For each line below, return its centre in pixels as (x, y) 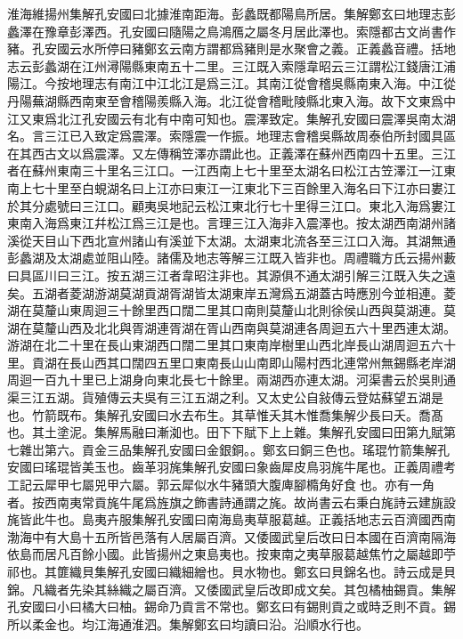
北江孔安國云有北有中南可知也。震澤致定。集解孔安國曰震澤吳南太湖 (256, 118)
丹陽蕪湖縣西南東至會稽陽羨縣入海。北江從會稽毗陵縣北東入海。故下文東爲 (225, 100)
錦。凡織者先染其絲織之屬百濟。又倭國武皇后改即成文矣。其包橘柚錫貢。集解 (231, 589)
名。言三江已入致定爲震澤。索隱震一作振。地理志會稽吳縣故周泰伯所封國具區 (231, 136)
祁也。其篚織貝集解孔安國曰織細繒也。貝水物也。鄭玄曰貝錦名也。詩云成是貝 (231, 571)
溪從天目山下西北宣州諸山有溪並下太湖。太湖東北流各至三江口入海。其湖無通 (231, 240)
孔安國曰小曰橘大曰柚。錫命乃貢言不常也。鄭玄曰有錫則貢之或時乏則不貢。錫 (231, 607)
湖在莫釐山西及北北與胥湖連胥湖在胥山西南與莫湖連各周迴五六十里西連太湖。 (231, 327)
